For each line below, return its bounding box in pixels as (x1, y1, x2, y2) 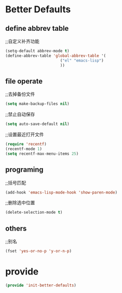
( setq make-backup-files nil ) (5, 101, 70, 107)
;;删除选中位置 (5, 200, 35, 206)
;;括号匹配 (5, 179, 27, 185)
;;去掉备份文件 (5, 91, 35, 97)
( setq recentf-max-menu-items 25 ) (5, 151, 79, 156)
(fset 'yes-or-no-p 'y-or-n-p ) (5, 248, 72, 254)
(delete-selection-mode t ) (5, 210, 63, 215)
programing (5, 165, 44, 174)
